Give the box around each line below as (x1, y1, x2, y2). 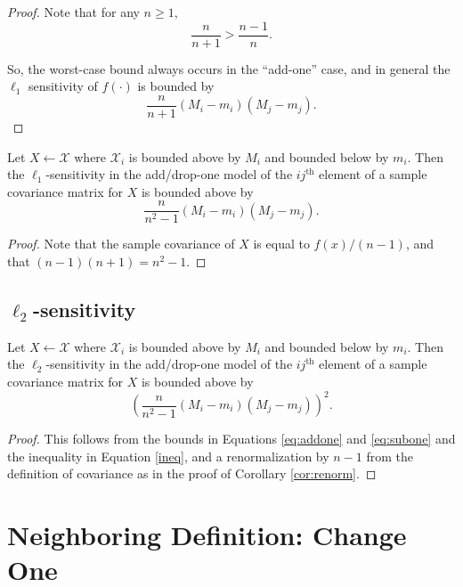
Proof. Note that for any (7, 3, 140, 20)
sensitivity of (28, 77, 98, 95)
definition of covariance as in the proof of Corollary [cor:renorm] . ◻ (7, 464, 377, 483)
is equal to (253, 234, 310, 253)
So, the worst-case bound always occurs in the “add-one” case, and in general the (7, 59, 451, 77)
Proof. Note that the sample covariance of (7, 234, 235, 253)
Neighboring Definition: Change (7, 516, 407, 552)
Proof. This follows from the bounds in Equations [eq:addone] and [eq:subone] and (7, 429, 456, 448)
